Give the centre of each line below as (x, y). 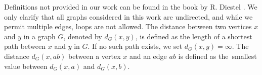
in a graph (39, 36)
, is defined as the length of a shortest (194, 36)
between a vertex (95, 56)
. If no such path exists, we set (135, 46)
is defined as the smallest (217, 56)
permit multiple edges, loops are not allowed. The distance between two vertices (128, 26)
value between (26, 66)
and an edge (148, 56)
